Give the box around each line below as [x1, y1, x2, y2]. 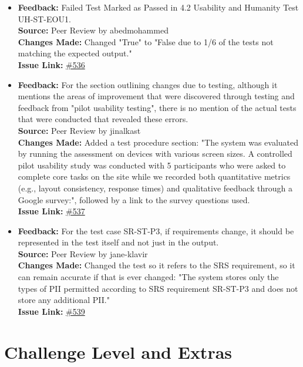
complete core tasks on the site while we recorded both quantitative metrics [18, 170, 291, 183]
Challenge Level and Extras [4, 339, 233, 363]
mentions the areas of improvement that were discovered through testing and [18, 90, 295, 102]
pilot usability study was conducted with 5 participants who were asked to [18, 159, 286, 171]
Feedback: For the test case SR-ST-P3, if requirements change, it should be [18, 224, 294, 237]
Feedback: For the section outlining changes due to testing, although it [18, 78, 278, 90]
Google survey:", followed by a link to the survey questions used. [18, 193, 250, 206]
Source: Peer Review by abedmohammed [18, 24, 169, 36]
